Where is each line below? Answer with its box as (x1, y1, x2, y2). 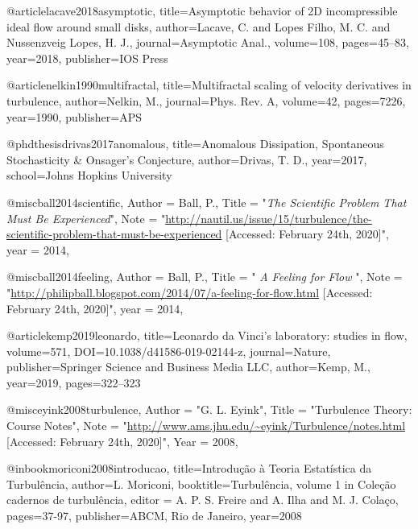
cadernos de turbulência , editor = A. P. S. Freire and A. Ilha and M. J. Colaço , (6, 491, 399, 508)
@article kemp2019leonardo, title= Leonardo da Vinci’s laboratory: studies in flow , (6, 327, 408, 344)
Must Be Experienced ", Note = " (6, 209, 166, 226)
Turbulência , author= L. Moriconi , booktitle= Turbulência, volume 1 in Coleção (6, 475, 396, 492)
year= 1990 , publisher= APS (6, 108, 143, 125)
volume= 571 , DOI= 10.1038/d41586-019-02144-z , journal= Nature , (6, 342, 331, 359)
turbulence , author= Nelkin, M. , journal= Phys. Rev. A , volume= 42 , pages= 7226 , (6, 92, 406, 109)
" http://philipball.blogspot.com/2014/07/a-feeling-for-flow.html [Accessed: (6, 283, 373, 300)
